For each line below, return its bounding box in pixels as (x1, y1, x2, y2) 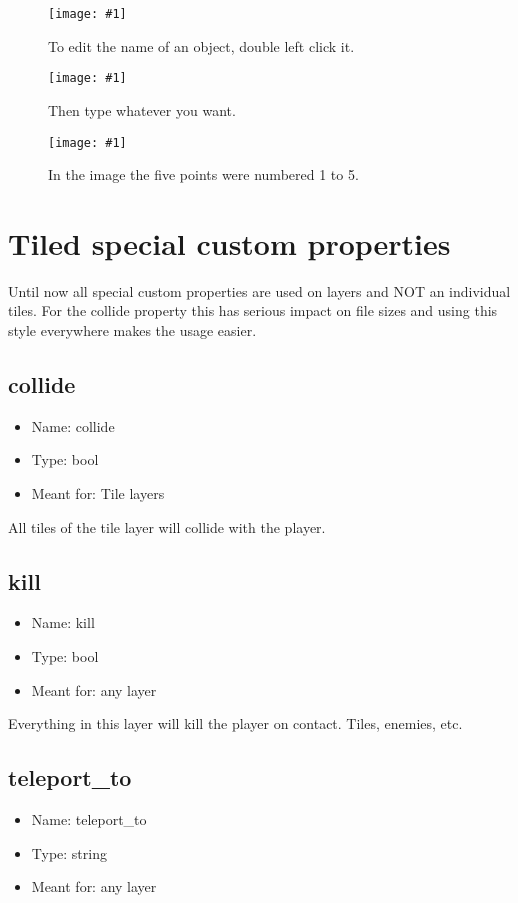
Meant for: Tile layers (31, 483, 165, 504)
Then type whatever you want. (48, 99, 236, 120)
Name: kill (31, 612, 95, 633)
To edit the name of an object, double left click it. (48, 35, 355, 56)
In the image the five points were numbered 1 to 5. (48, 164, 359, 185)
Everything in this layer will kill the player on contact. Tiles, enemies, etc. (8, 713, 463, 734)
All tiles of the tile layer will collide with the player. (8, 516, 326, 537)
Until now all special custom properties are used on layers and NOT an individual (8, 280, 511, 301)
